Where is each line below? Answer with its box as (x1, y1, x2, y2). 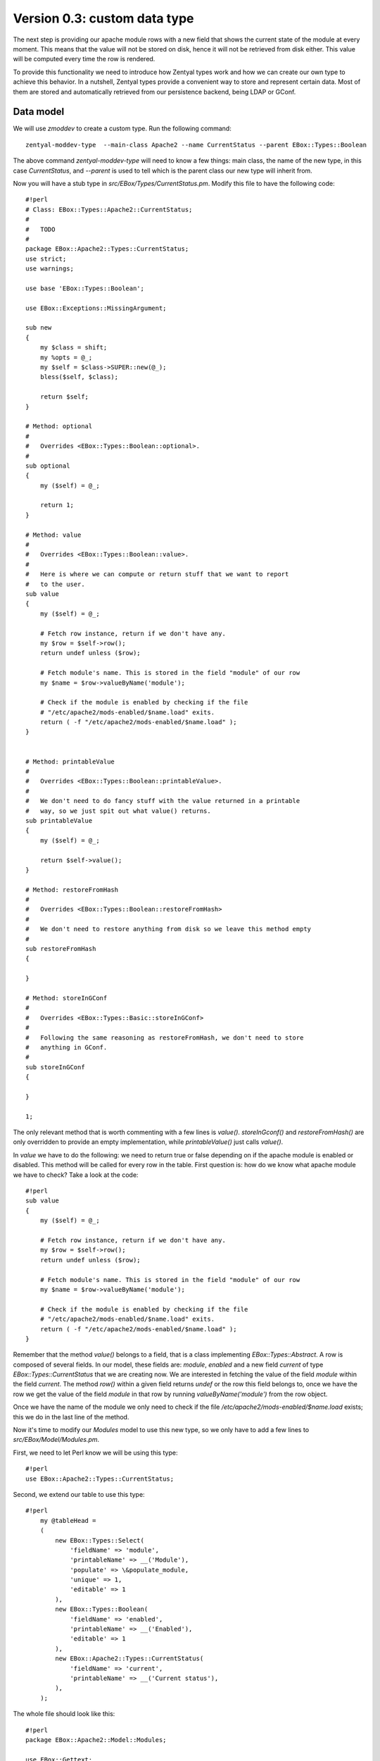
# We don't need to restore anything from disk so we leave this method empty (25, 925, 312, 933)
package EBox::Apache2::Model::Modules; (25, 1736, 167, 1743)
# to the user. (25, 580, 85, 588)
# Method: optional (25, 423, 93, 430)
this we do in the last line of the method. (13, 1412, 129, 1421)
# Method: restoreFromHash (25, 885, 119, 894)
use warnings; (25, 265, 74, 273)
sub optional (25, 461, 70, 470)
